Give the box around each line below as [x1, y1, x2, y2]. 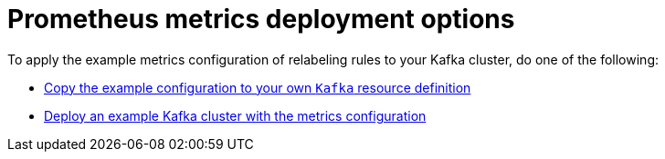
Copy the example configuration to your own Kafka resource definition [44, 79, 471, 95]
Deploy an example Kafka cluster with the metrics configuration [44, 107, 427, 124]
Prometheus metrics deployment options [7, 4, 515, 35]
